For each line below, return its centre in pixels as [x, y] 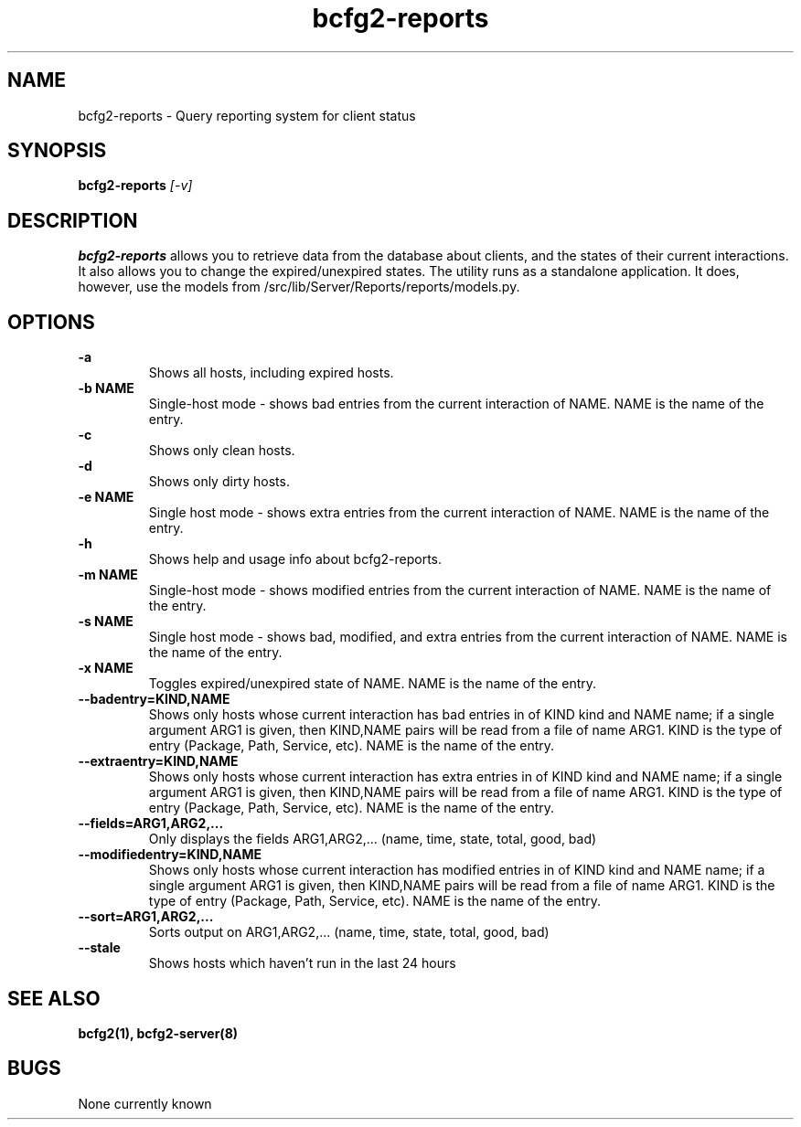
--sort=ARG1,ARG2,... [146, 917]
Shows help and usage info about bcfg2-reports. [295, 559]
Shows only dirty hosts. [219, 482]
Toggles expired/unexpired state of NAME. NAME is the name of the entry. [373, 684]
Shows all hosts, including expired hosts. [271, 373]
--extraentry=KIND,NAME [158, 761]
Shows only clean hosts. [222, 451]
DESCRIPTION [73, 220]
